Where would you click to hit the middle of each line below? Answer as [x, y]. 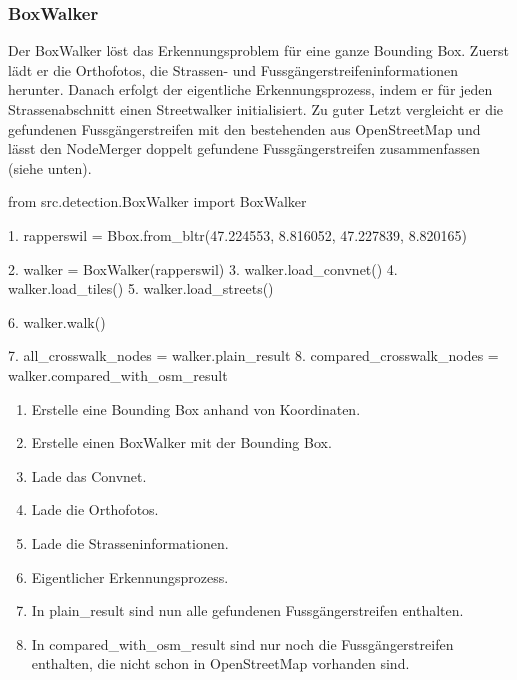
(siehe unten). [50, 167]
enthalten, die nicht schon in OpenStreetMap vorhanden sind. [220, 663]
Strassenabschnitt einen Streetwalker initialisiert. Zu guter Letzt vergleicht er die [256, 109]
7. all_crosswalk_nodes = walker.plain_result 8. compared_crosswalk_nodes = [253, 355]
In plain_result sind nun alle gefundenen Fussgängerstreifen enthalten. [247, 610]
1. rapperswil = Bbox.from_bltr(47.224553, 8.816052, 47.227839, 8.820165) [237, 234]
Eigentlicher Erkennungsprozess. [130, 576]
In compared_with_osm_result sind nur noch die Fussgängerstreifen [242, 643]
